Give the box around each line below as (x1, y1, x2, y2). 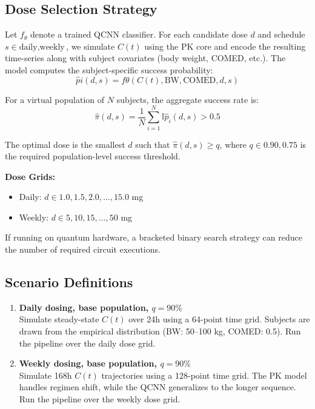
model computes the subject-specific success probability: (5, 63, 213, 76)
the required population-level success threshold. (5, 150, 181, 162)
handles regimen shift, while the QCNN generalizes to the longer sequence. (19, 381, 296, 393)
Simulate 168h (19, 368, 72, 381)
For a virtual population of (5, 93, 105, 105)
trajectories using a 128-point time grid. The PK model (101, 368, 307, 381)
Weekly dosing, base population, (19, 357, 157, 370)
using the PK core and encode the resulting (144, 39, 306, 52)
